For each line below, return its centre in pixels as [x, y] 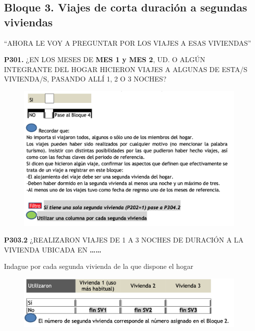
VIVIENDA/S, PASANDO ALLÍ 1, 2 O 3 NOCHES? [85, 79]
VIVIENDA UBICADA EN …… [53, 249]
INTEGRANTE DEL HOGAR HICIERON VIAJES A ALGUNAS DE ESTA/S [126, 69]
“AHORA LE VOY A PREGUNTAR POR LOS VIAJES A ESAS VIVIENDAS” [128, 42]
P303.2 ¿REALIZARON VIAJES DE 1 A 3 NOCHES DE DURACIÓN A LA [124, 240]
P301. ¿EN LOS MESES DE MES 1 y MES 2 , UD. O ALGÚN [105, 59]
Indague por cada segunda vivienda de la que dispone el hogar [99, 266]
